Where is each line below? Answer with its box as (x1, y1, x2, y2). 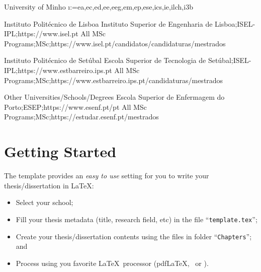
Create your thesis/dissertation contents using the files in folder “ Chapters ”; (16, 231, 252, 241)
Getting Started (4, 141, 117, 162)
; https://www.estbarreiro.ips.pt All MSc (16, 64, 140, 75)
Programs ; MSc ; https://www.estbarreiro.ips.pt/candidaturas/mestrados (4, 75, 223, 85)
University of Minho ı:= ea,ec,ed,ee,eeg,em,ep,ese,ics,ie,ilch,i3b (4, 2, 193, 12)
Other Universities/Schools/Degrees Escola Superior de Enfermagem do (4, 92, 225, 102)
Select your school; (16, 197, 73, 208)
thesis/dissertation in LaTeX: (4, 180, 94, 190)
